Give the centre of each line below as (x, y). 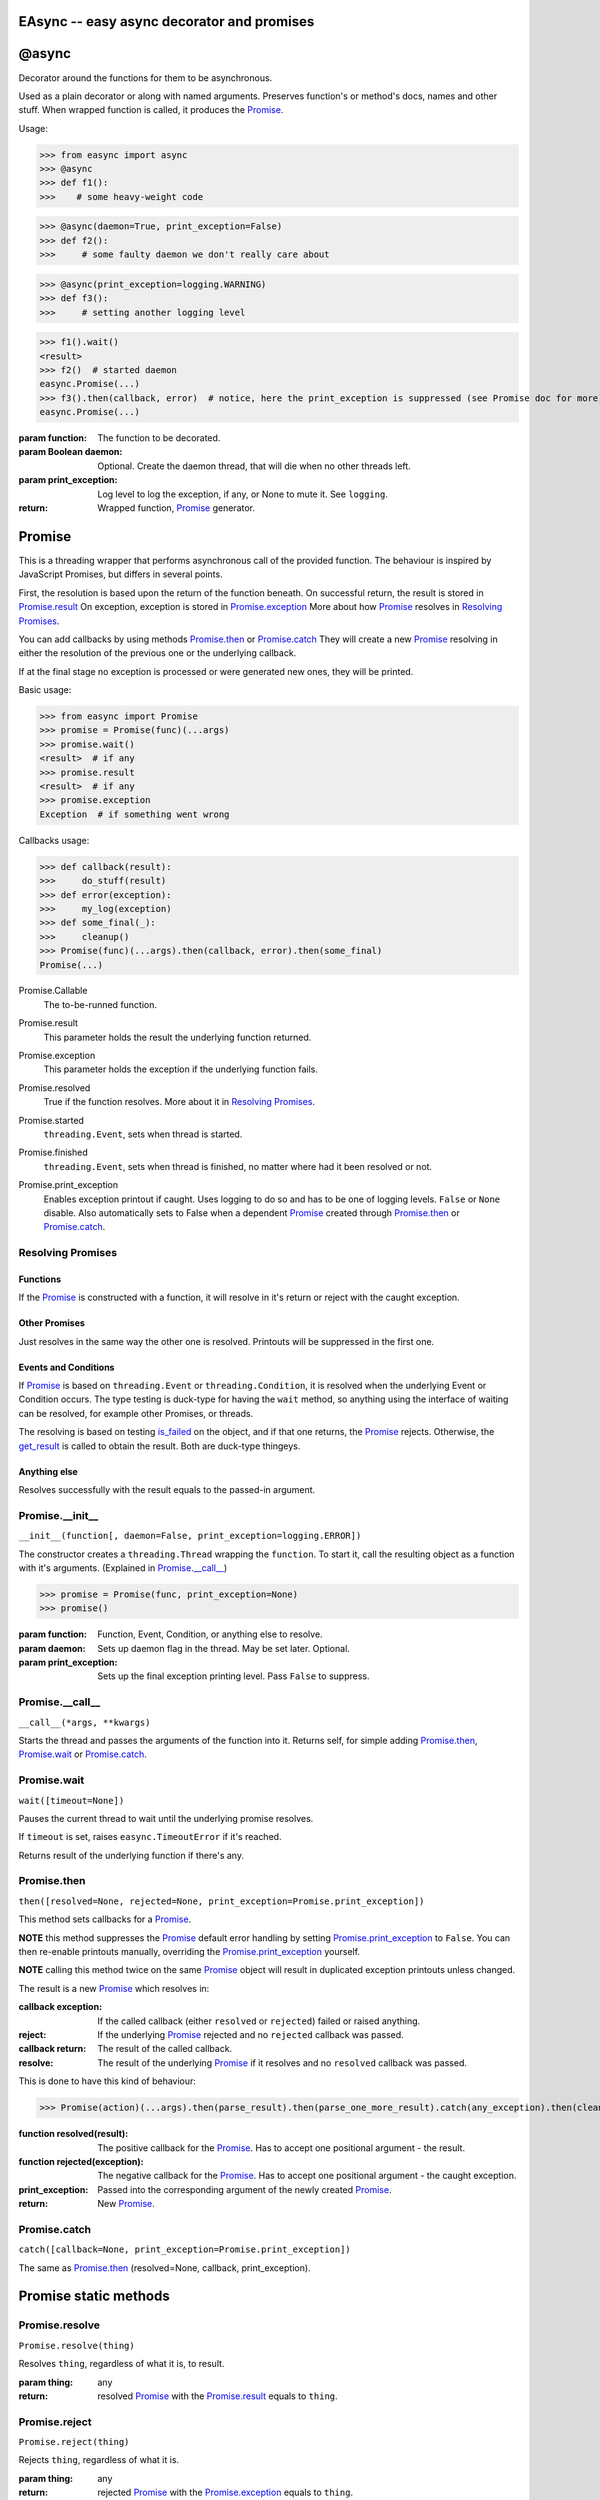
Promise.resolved (54, 1087)
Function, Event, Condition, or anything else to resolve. (210, 1634)
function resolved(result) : (73, 2134)
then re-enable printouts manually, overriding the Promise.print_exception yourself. (189, 1952)
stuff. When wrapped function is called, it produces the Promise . (151, 110)
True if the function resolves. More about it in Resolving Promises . (179, 1102)
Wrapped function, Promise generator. (176, 508)
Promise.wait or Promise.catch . (82, 1754)
